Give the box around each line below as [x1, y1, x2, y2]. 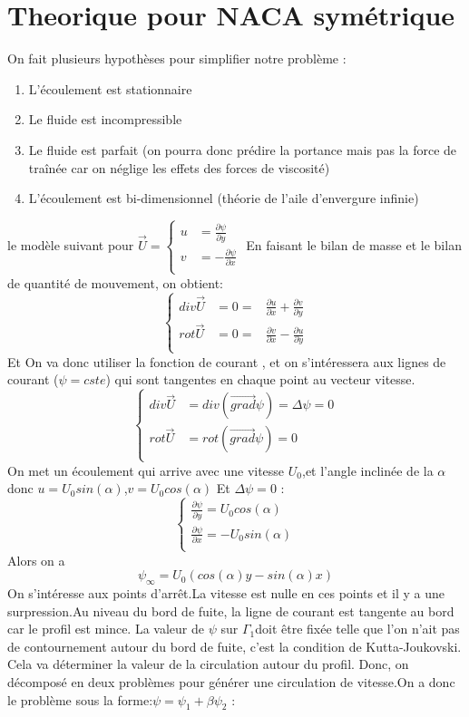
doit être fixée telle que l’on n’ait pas [255, 619, 460, 638]
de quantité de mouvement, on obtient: [7, 273, 223, 292]
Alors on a [7, 550, 65, 569]
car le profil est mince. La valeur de [7, 619, 204, 638]
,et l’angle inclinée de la [302, 460, 434, 480]
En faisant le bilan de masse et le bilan [246, 236, 462, 255]
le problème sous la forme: [7, 690, 153, 709]
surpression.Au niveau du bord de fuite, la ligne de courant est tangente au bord [7, 601, 454, 620]
